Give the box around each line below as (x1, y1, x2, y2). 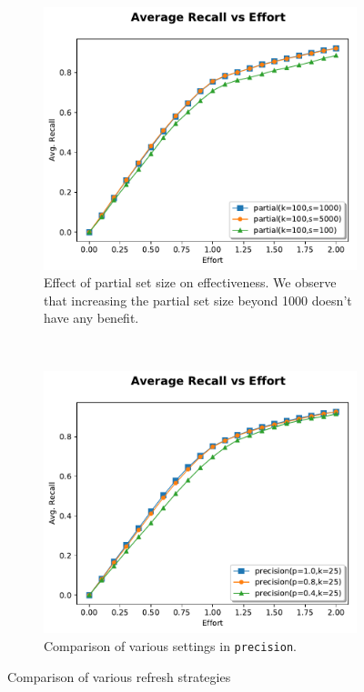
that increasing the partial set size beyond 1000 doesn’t (44, 290, 352, 309)
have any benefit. (44, 308, 139, 327)
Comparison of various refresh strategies (7, 667, 231, 686)
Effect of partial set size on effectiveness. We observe (44, 273, 337, 292)
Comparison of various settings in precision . (44, 636, 297, 655)
